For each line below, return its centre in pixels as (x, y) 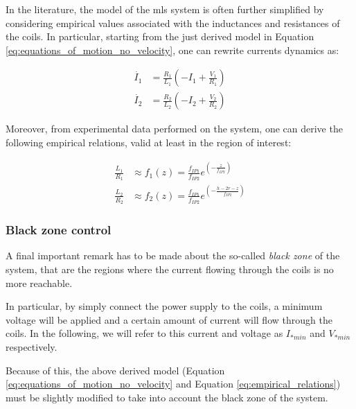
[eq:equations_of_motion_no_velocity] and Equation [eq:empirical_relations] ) (173, 384)
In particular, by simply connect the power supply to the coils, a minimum (164, 306)
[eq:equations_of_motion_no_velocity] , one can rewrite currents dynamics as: (172, 50)
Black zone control (59, 230)
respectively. (32, 346)
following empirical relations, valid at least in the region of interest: (149, 142)
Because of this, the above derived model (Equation (115, 370)
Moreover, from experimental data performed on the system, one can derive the (174, 129)
